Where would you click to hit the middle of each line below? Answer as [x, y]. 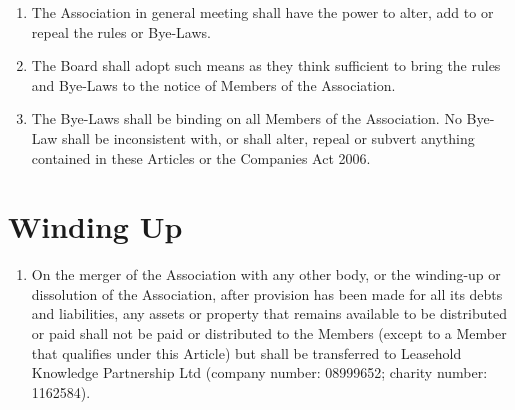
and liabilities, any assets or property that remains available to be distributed [269, 313]
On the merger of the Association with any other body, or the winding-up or [266, 274]
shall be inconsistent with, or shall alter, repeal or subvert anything [268, 137]
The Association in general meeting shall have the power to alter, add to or [262, 12]
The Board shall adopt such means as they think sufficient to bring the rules [266, 65]
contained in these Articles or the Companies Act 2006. [201, 157]
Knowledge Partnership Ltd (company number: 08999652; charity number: [259, 372]
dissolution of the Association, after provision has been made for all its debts [267, 293]
